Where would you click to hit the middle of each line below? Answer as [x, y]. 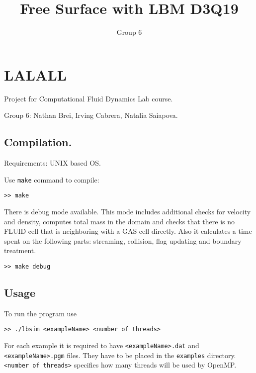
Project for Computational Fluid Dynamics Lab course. [88, 98]
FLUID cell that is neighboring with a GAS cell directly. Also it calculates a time [128, 231]
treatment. [20, 250]
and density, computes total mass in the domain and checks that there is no [120, 221]
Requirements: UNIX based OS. [52, 163]
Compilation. [38, 142]
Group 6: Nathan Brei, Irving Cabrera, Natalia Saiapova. [91, 115]
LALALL [36, 74]
